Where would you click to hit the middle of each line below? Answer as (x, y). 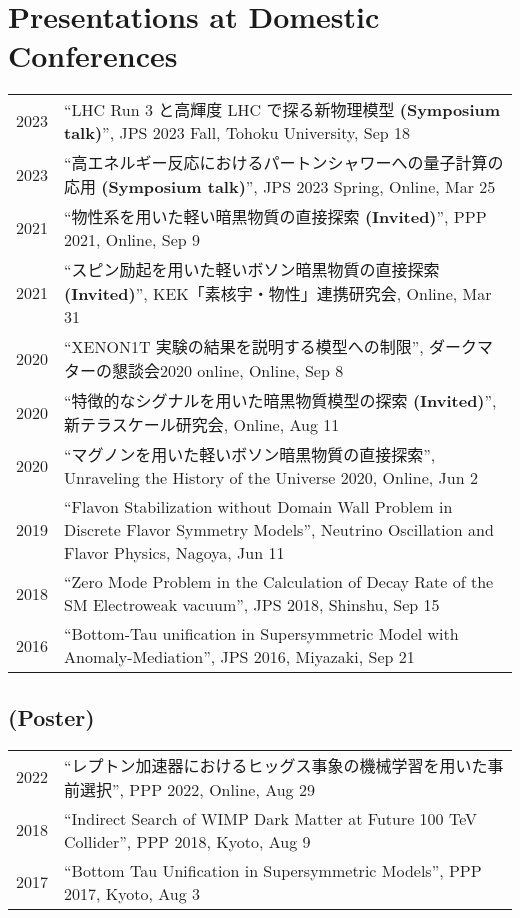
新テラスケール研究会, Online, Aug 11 (202, 425)
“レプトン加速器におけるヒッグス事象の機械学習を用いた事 (284, 765)
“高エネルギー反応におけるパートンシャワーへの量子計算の (284, 163)
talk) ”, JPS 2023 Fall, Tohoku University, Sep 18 (237, 133)
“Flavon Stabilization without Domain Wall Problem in (258, 507)
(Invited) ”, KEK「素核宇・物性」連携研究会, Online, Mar (278, 294)
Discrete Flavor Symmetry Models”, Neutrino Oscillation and (279, 530)
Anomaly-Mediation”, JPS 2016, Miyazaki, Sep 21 (239, 657)
